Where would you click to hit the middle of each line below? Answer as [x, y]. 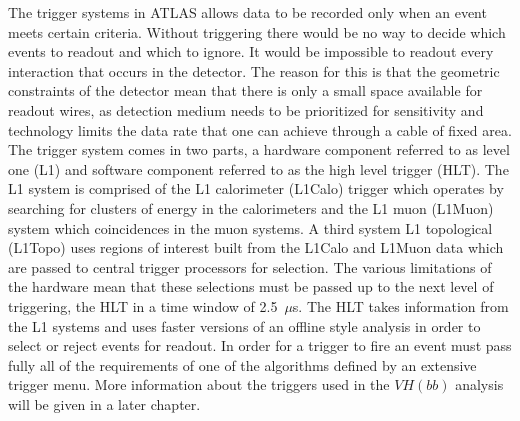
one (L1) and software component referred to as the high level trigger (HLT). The [258, 168]
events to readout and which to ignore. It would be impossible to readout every [251, 51]
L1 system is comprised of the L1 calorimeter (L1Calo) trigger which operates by [256, 188]
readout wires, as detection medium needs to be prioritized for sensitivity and [246, 109]
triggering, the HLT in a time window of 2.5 [143, 305]
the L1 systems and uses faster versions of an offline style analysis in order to [244, 325]
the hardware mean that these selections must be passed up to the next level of [251, 286]
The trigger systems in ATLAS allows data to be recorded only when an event [247, 12]
